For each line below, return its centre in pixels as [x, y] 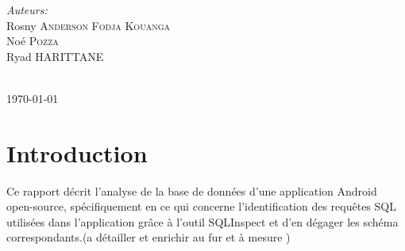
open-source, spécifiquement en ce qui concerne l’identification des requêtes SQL [201, 206]
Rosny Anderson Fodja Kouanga [88, 25]
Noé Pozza [33, 41]
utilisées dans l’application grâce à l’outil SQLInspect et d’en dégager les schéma [202, 221]
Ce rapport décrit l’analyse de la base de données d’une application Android [192, 190]
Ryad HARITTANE [55, 56]
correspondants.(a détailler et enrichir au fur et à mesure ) [148, 237]
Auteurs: [27, 10]
